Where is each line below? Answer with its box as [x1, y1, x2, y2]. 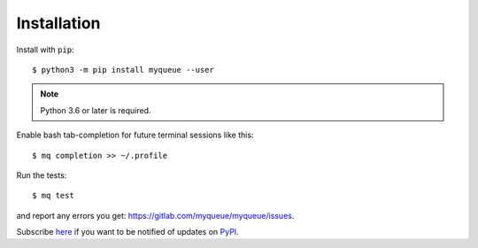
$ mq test [32, 190, 74, 201]
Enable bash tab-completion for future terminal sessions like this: [16, 129, 254, 141]
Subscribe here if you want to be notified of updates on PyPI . [16, 227, 239, 237]
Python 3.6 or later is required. [40, 105, 151, 115]
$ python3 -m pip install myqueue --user [32, 65, 214, 74]
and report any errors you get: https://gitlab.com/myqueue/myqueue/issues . [16, 210, 295, 221]
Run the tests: [16, 169, 67, 181]
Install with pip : [16, 44, 74, 55]
